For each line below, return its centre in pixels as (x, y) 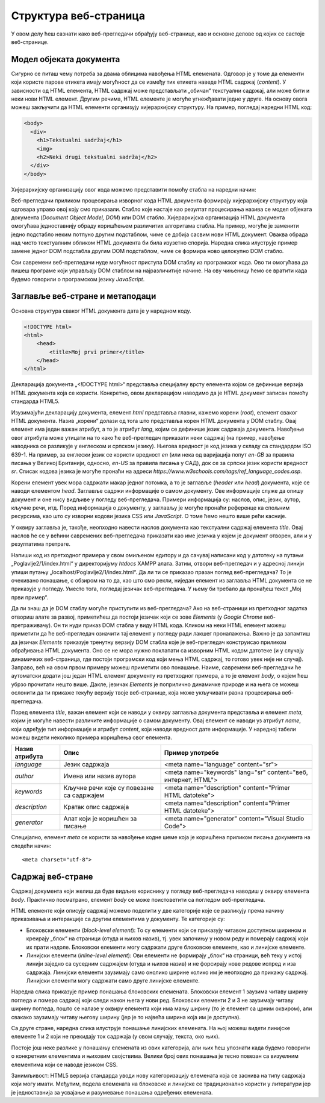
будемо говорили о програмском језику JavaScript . (78, 279)
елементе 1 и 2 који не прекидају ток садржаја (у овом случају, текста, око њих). (116, 1037)
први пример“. (29, 597)
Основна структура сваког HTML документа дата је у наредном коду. (101, 311)
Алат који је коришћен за (100, 819)
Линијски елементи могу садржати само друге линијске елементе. (113, 981)
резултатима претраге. (41, 544)
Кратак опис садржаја (96, 807)
